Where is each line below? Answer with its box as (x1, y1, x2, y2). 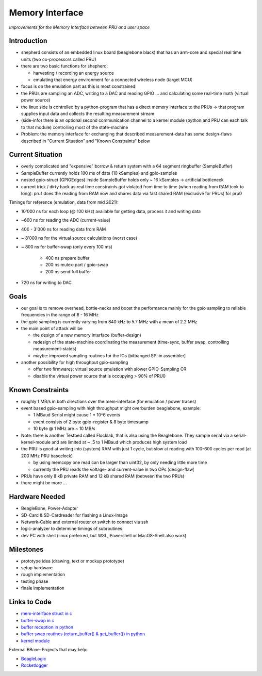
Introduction (9, 37, 48, 45)
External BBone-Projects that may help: (9, 647, 88, 653)
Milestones (9, 545, 44, 553)
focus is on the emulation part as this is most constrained (21, 83, 136, 89)
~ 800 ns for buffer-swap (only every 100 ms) (21, 244, 113, 250)
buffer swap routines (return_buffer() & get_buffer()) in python (21, 631, 145, 637)
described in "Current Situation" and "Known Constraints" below (21, 138, 150, 144)
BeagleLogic (21, 656, 46, 661)
